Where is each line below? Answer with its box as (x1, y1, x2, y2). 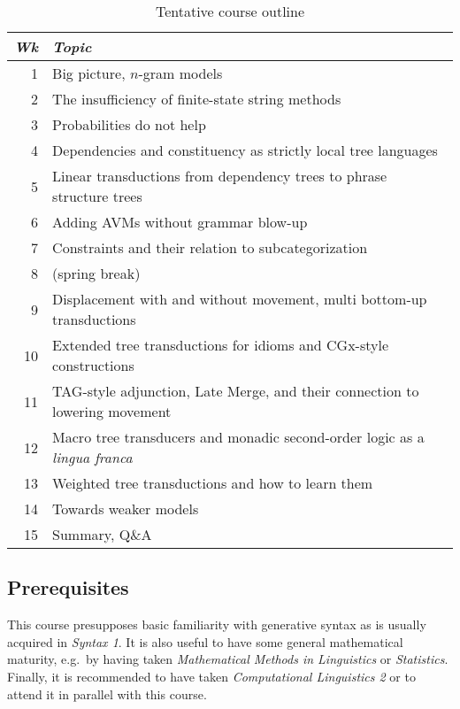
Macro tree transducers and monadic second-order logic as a (52, 427, 425, 447)
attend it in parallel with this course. (7, 684, 207, 703)
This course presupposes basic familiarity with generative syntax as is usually (7, 615, 426, 634)
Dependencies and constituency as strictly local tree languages (52, 140, 438, 160)
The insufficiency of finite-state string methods (52, 89, 341, 109)
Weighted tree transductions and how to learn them (52, 473, 373, 493)
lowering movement (52, 401, 172, 421)
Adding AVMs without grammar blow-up (52, 212, 308, 232)
